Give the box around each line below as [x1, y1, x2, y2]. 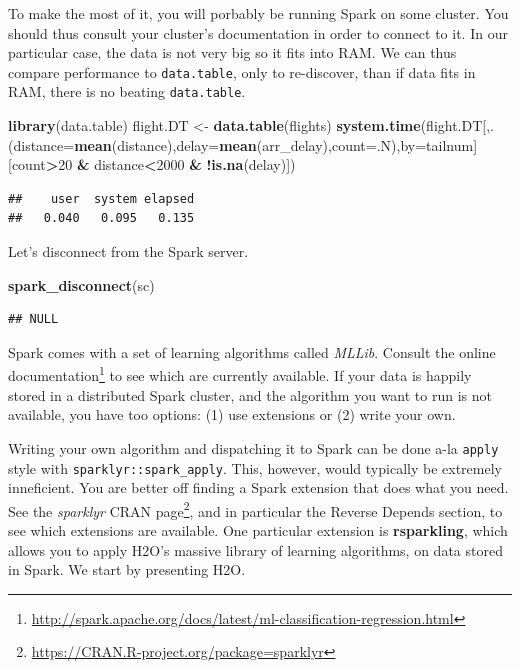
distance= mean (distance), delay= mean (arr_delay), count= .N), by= [13, 134, 427, 155]
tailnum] [426, 134, 478, 155]
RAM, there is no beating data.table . [8, 81, 246, 102]
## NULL [8, 312, 59, 327]
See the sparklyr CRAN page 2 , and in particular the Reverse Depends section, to [8, 497, 503, 521]
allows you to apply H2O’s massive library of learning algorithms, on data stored [8, 539, 503, 560]
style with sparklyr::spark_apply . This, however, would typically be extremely [8, 457, 502, 478]
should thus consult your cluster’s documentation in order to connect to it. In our [8, 22, 508, 43]
